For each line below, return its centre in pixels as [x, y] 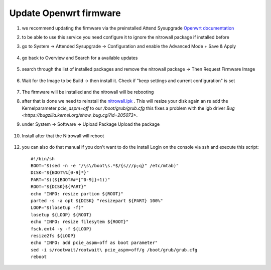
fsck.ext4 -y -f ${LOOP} [61, 229]
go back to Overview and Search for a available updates [80, 58]
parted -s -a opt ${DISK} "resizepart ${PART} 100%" [97, 201]
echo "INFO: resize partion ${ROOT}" [77, 194]
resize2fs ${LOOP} [53, 236]
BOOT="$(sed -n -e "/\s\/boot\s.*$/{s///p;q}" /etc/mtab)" [105, 166]
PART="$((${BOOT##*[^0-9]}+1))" [71, 180]
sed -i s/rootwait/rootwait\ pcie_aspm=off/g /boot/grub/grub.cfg [114, 250]
